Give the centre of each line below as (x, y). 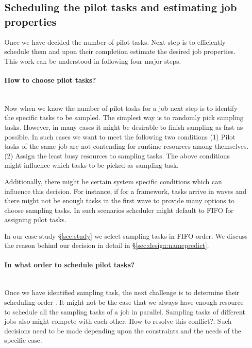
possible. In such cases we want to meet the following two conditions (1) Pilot (120, 136)
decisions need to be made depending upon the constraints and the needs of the (123, 330)
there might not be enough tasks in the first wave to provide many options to (119, 200)
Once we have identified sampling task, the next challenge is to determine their (122, 292)
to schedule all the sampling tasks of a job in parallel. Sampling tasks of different (125, 311)
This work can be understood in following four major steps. (93, 61)
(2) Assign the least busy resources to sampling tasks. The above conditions (117, 155)
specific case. (23, 340)
